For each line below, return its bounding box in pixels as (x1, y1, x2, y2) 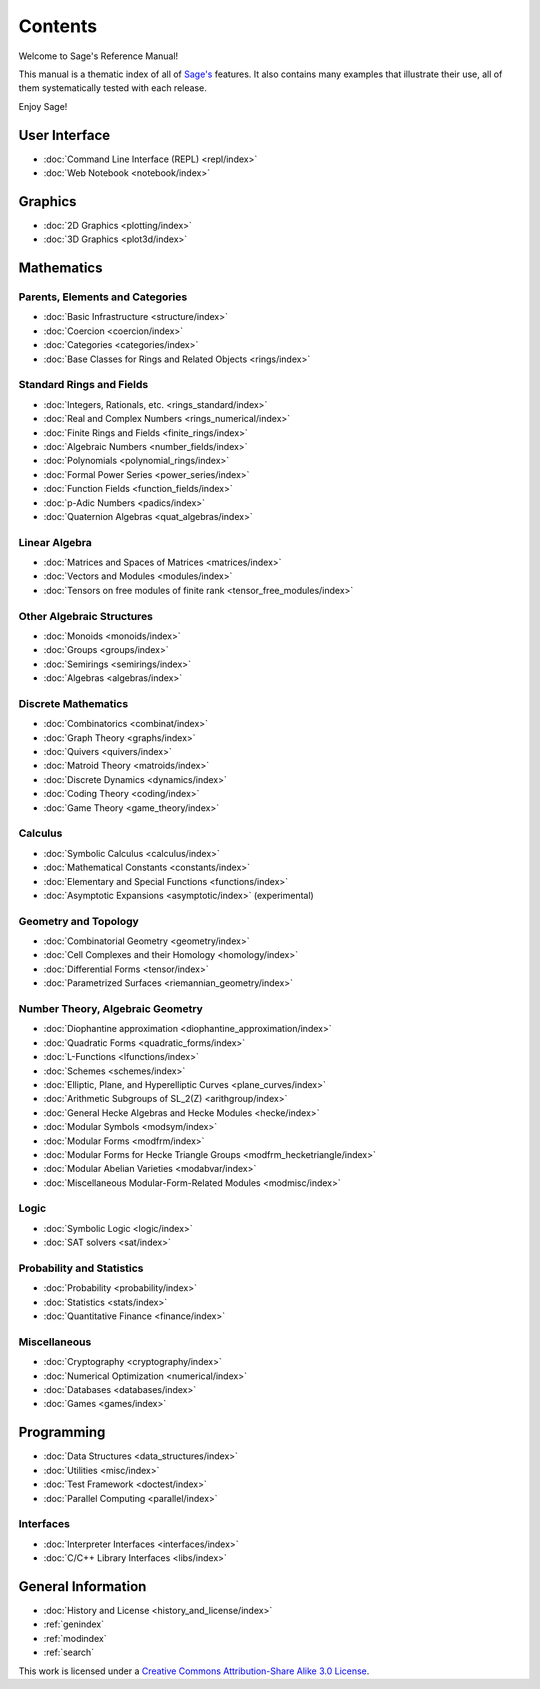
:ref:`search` (43, 1646, 95, 1659)
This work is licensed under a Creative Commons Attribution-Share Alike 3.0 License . (18, 1665, 370, 1677)
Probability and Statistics (18, 1261, 144, 1275)
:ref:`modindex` (43, 1632, 107, 1644)
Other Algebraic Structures (18, 609, 154, 623)
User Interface (18, 126, 111, 144)
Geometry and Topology (18, 914, 139, 928)
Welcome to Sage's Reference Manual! (18, 50, 179, 62)
